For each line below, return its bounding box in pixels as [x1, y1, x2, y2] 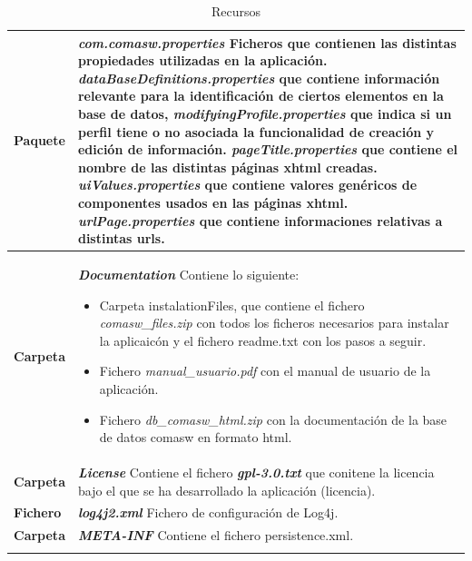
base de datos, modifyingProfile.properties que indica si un [77, 103, 452, 123]
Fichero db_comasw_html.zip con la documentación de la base [99, 409, 447, 428]
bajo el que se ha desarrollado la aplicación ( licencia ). [77, 480, 376, 499]
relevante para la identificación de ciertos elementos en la [77, 86, 444, 105]
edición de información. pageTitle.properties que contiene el [77, 140, 458, 159]
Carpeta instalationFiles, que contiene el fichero [99, 295, 365, 314]
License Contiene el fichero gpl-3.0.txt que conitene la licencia [77, 462, 435, 481]
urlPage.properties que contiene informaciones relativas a [77, 211, 443, 230]
